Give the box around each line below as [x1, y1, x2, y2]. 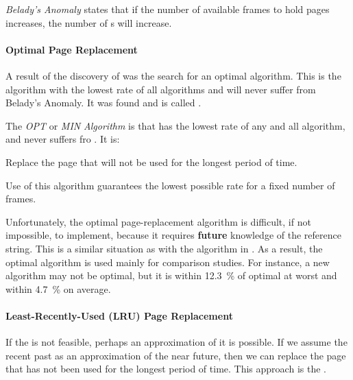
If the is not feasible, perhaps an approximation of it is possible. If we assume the [5, 335, 348, 349]
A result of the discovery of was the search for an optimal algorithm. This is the [5, 68, 341, 82]
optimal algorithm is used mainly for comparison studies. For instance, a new [5, 254, 330, 269]
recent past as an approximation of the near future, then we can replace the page [5, 348, 346, 362]
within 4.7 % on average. [5, 281, 111, 296]
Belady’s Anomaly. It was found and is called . [5, 95, 202, 110]
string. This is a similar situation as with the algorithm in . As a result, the [5, 241, 323, 255]
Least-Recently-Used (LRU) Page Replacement [5, 308, 233, 322]
